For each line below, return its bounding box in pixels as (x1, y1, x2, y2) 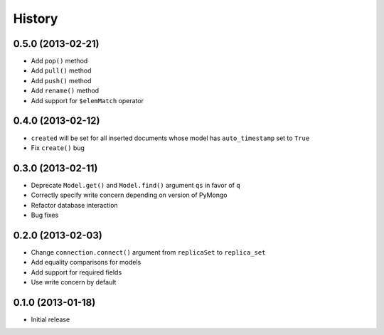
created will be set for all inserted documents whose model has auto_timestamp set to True (31, 134, 310, 142)
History (13, 11, 58, 26)
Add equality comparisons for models (31, 258, 142, 267)
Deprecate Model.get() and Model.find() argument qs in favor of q (31, 181, 241, 189)
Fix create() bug (31, 143, 85, 152)
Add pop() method (31, 57, 88, 65)
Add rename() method (31, 86, 100, 95)
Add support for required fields (31, 267, 122, 277)
